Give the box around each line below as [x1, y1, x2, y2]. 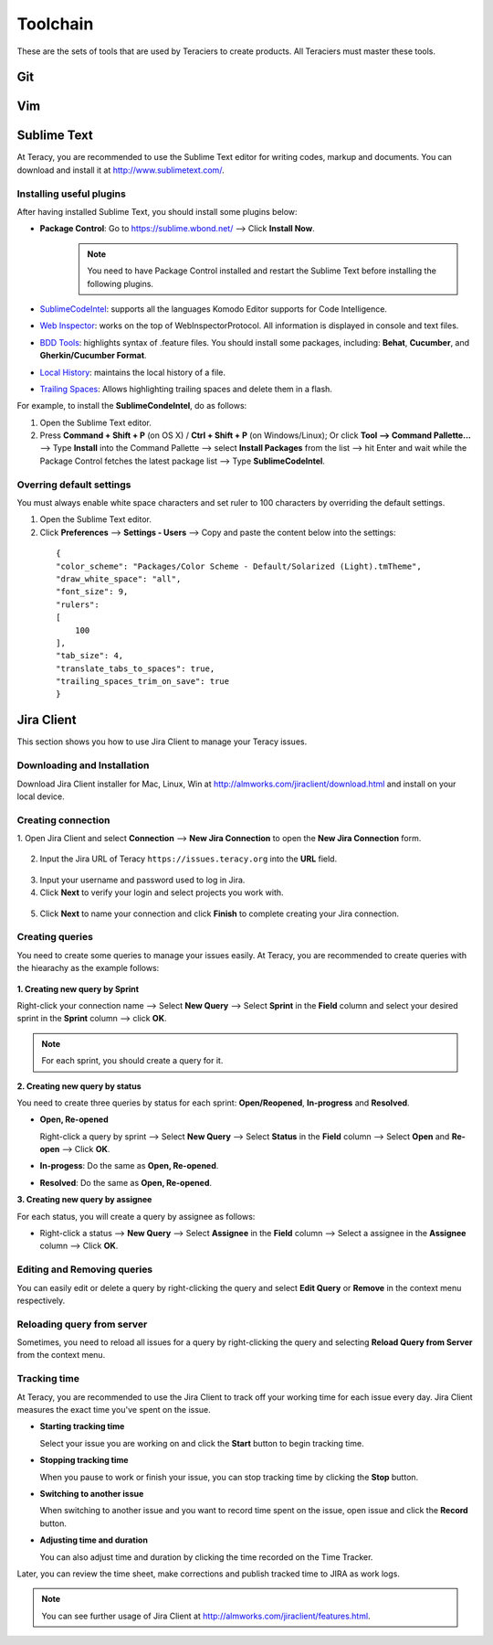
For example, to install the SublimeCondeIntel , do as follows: [16, 401, 247, 411]
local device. [16, 791, 66, 802]
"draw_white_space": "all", [56, 573, 182, 584]
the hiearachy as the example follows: [16, 963, 160, 974]
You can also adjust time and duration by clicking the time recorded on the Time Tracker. [39, 1551, 373, 1563]
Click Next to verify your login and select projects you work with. [39, 887, 284, 898]
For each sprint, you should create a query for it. [41, 1055, 224, 1066]
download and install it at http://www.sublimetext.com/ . [16, 165, 225, 176]
